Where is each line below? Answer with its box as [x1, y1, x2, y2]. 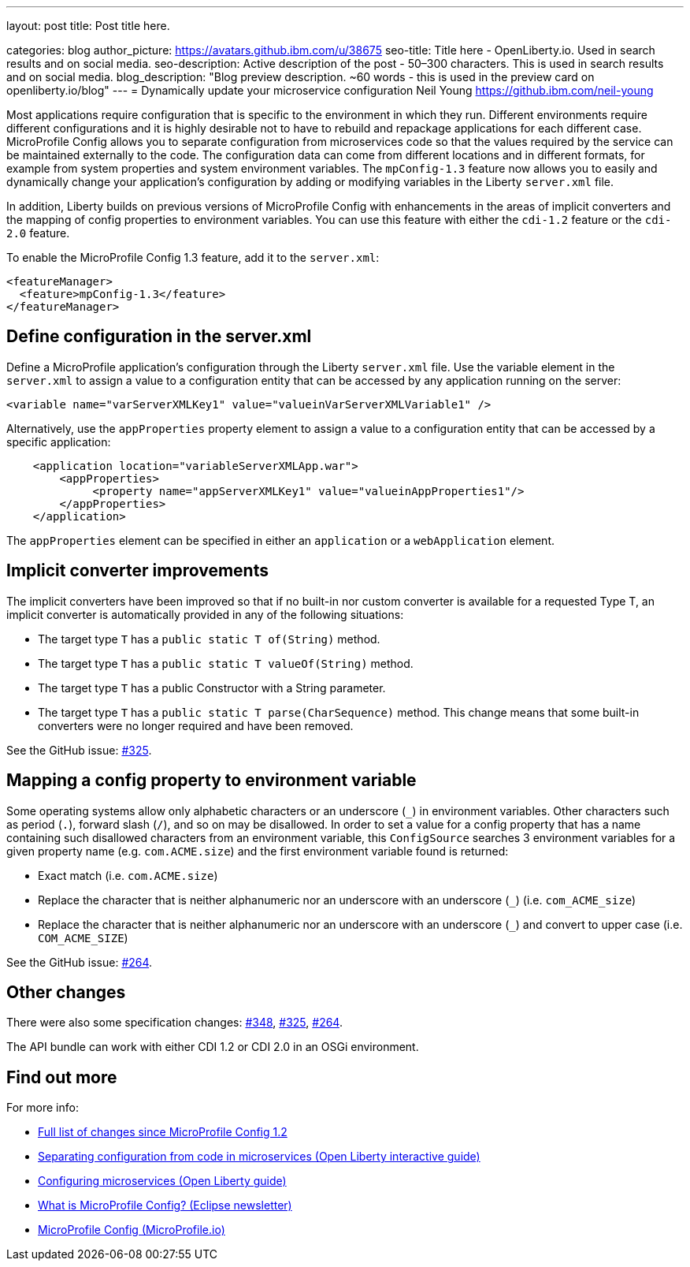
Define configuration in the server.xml [6, 326, 312, 347]
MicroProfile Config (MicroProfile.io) [38, 1223, 225, 1237]
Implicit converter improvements [6, 561, 269, 581]
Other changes [6, 982, 126, 1002]
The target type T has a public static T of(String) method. [38, 632, 380, 646]
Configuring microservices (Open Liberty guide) [38, 1174, 287, 1188]
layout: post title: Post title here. [6, 19, 170, 32]
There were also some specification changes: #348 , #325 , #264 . [6, 1015, 343, 1030]
